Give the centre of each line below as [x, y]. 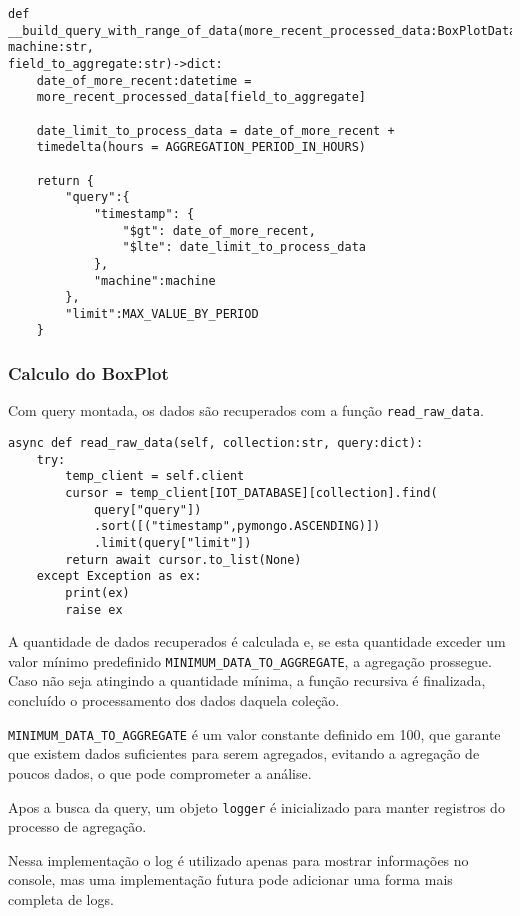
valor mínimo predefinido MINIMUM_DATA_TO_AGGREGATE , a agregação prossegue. [250, 660]
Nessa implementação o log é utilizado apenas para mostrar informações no [238, 859]
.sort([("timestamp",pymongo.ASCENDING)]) [237, 526]
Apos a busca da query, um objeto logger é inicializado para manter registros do [256, 806]
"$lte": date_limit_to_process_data [244, 247]
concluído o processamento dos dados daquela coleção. [174, 700]
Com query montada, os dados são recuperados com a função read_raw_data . [246, 410]
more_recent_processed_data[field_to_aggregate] [201, 97]
